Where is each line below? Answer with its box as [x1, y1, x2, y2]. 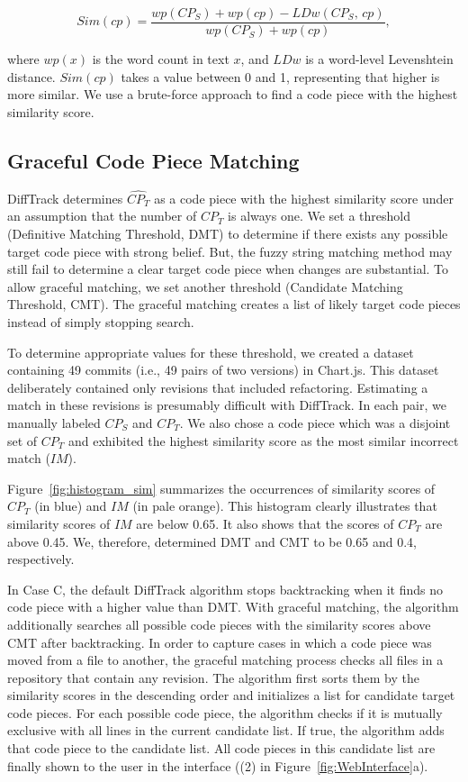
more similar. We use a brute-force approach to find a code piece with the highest [7, 85, 458, 104]
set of [7, 431, 38, 450]
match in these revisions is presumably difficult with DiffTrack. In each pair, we [7, 396, 446, 414]
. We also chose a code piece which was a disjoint [179, 413, 451, 432]
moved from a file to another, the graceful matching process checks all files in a [7, 650, 444, 669]
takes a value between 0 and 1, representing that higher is [121, 67, 440, 86]
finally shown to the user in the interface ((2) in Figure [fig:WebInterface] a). [7, 756, 428, 775]
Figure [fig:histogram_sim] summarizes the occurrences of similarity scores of [7, 478, 436, 497]
